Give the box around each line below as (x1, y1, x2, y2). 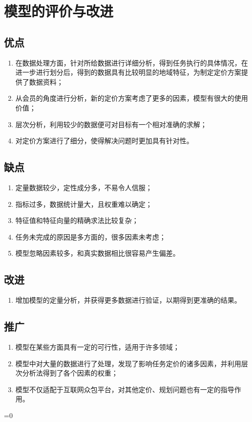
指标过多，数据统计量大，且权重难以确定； (15, 199, 152, 209)
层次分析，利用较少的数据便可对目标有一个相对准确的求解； (15, 119, 207, 129)
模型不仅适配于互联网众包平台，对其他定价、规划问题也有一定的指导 (15, 384, 234, 394)
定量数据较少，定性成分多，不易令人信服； (15, 182, 152, 192)
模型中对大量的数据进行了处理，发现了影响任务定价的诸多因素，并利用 (15, 358, 241, 368)
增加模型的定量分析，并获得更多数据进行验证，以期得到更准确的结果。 (15, 295, 241, 305)
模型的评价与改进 (4, 1, 114, 21)
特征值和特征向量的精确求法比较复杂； (15, 215, 139, 225)
